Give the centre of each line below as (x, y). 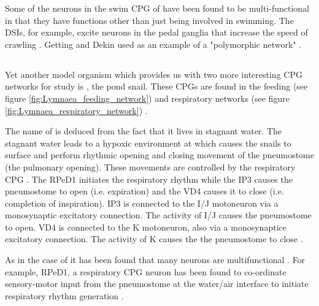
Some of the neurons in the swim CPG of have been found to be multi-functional (157, 8)
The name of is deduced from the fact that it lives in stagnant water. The (143, 131)
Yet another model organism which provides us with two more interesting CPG (154, 74)
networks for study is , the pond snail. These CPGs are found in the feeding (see (156, 86)
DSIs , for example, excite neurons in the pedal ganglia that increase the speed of (156, 32)
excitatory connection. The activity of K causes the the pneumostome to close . (154, 239)
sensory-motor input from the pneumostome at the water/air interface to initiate (157, 284)
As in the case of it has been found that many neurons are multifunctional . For (155, 260)
